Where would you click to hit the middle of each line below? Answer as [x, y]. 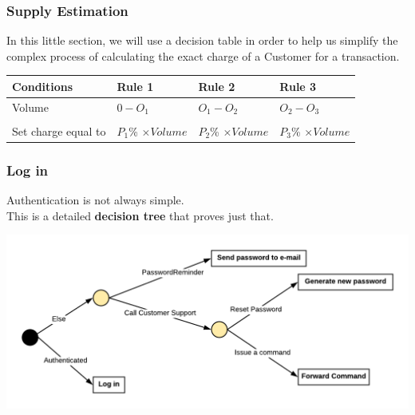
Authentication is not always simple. [95, 200]
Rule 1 [135, 86]
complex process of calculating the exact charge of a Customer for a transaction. [203, 55]
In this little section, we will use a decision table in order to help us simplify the [202, 40]
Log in [28, 170]
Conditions [43, 86]
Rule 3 [298, 86]
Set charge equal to [59, 130]
